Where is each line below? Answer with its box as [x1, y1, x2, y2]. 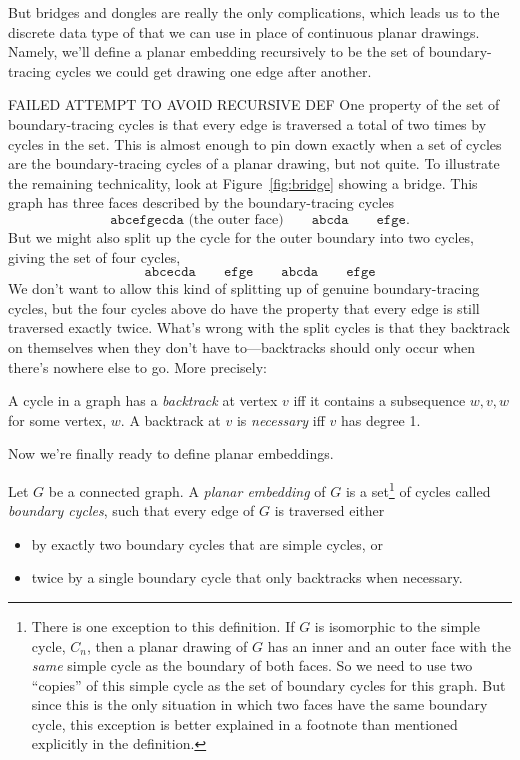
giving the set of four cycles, [8, 246, 181, 267]
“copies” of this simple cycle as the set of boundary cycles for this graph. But [31, 674, 506, 695]
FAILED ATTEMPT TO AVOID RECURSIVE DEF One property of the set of [8, 94, 500, 115]
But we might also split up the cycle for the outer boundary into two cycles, [8, 226, 475, 247]
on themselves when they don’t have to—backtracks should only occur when [8, 336, 476, 357]
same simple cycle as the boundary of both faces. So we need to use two [31, 655, 473, 676]
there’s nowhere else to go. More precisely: [8, 356, 267, 377]
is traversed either [274, 500, 385, 521]
